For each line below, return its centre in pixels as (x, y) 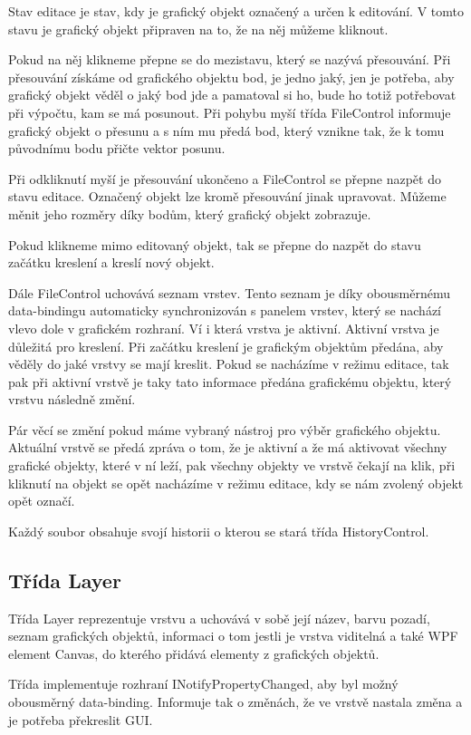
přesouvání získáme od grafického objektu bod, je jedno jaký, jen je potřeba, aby (231, 77)
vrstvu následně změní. (72, 399)
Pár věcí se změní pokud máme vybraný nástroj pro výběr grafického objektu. (225, 429)
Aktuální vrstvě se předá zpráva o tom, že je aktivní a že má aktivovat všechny (228, 447)
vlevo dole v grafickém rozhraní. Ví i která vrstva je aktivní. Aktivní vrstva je (224, 328)
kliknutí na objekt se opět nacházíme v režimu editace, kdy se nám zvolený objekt (236, 483)
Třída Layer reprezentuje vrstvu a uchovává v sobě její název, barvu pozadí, (219, 618)
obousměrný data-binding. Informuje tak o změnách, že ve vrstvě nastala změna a (235, 702)
